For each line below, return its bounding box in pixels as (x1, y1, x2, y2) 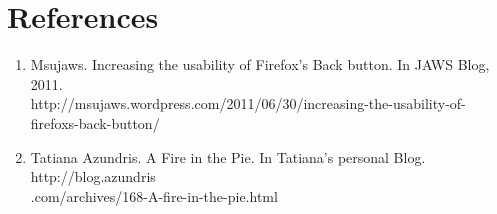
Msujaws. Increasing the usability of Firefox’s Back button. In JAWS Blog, (30, 54, 490, 75)
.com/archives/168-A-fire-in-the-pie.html (30, 185, 278, 206)
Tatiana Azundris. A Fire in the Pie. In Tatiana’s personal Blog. (30, 146, 426, 167)
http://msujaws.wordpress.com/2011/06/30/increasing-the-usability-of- (30, 93, 466, 114)
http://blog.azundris (30, 166, 156, 187)
